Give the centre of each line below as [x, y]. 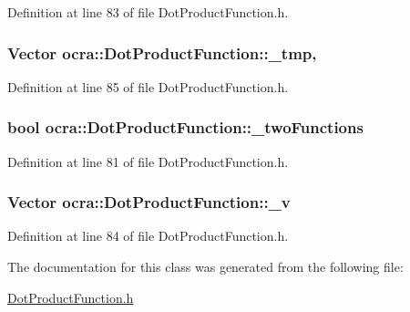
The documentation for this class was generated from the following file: [205, 267]
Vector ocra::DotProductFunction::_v [149, 202]
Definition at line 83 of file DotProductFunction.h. [148, 12]
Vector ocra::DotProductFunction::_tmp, [162, 52]
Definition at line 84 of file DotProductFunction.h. [148, 236]
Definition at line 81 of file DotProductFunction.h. [148, 161]
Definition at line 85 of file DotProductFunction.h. [148, 86]
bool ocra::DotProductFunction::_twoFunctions [185, 127]
